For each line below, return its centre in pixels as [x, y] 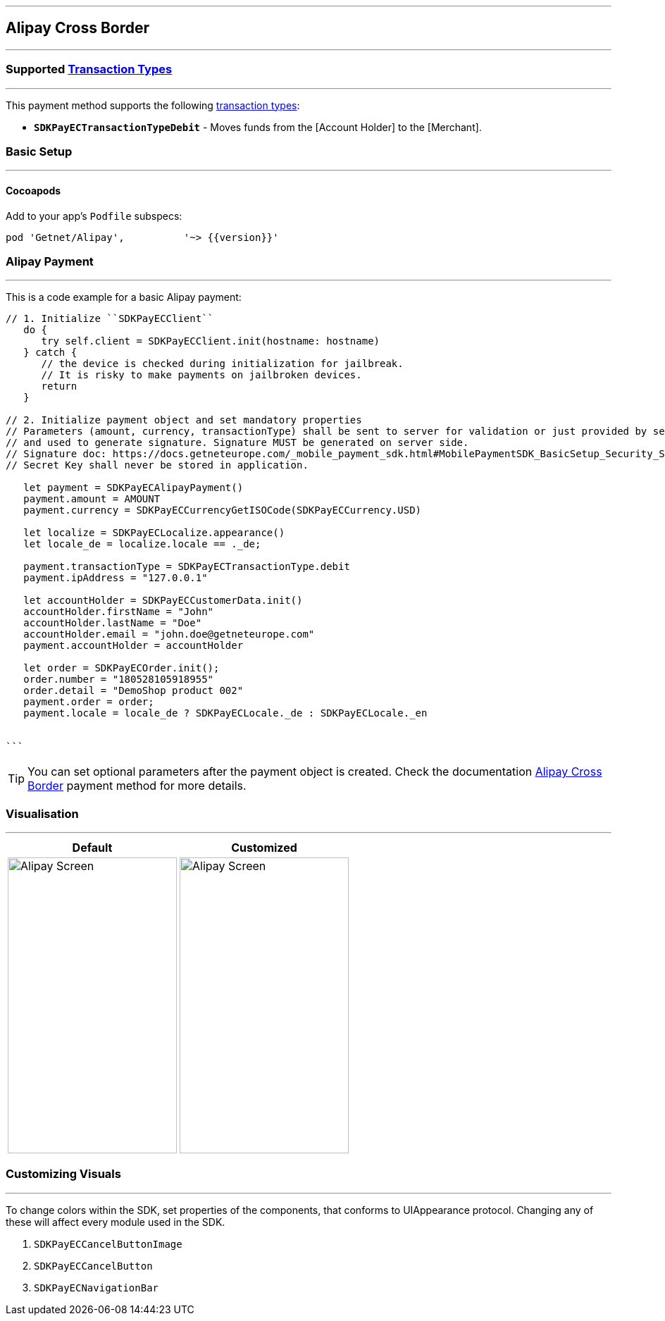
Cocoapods [33, 190]
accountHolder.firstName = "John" [119, 612]
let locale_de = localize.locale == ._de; [142, 544]
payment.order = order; [89, 702]
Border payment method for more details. [137, 786]
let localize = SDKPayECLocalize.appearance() [154, 533]
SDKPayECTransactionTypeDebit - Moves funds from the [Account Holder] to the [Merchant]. [258, 127]
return [59, 386]
